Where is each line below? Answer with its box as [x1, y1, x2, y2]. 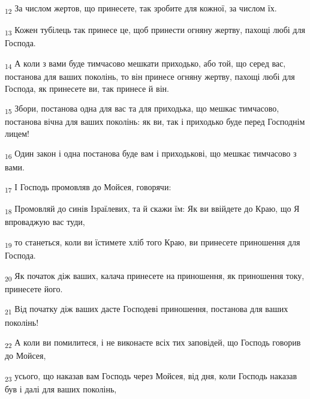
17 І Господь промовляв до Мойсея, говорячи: [5, 181, 171, 194]
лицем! [5, 127, 29, 139]
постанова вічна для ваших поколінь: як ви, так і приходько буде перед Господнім [5, 115, 305, 128]
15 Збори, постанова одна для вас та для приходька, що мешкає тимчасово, [5, 102, 279, 116]
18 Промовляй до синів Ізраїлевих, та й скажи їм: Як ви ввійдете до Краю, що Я [5, 202, 300, 217]
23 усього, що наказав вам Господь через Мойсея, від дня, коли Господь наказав [5, 369, 297, 383]
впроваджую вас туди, [5, 215, 85, 228]
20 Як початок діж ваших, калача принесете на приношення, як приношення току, [5, 269, 305, 283]
